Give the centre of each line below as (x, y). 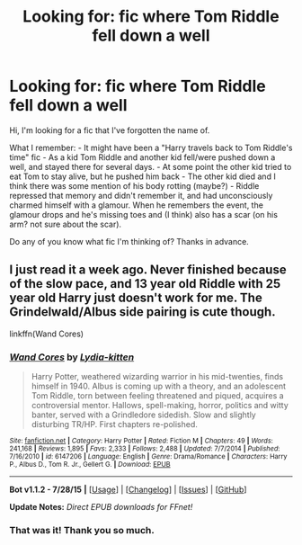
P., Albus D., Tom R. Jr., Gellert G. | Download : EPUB (90, 465)
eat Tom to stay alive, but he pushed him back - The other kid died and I (142, 176)
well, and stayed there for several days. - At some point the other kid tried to (151, 166)
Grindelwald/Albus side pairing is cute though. (142, 312)
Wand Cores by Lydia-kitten (72, 357)
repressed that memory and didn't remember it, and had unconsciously (141, 195)
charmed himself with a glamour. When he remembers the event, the (136, 205)
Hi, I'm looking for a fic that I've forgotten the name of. (110, 130)
